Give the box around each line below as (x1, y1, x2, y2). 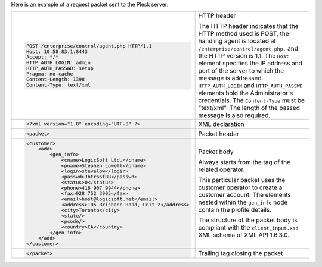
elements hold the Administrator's (198, 89, 293, 98)
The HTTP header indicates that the (198, 22, 299, 30)
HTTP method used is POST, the (198, 30, 289, 38)
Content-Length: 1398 (26, 76, 85, 83)
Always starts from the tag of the (198, 158, 290, 167)
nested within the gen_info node (198, 198, 288, 206)
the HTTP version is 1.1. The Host (198, 52, 289, 60)
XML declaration (198, 120, 244, 128)
